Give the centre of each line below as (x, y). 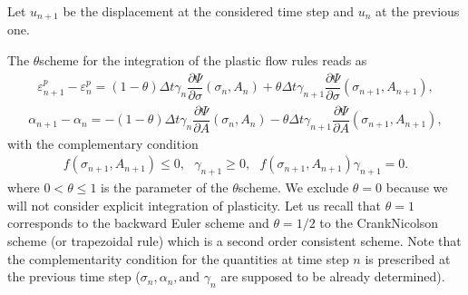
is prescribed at (408, 258)
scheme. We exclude (293, 187)
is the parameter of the (165, 187)
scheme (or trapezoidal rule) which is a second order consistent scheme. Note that (234, 241)
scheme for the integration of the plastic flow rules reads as (203, 60)
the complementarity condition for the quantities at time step (178, 258)
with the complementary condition (103, 143)
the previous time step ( (74, 276)
